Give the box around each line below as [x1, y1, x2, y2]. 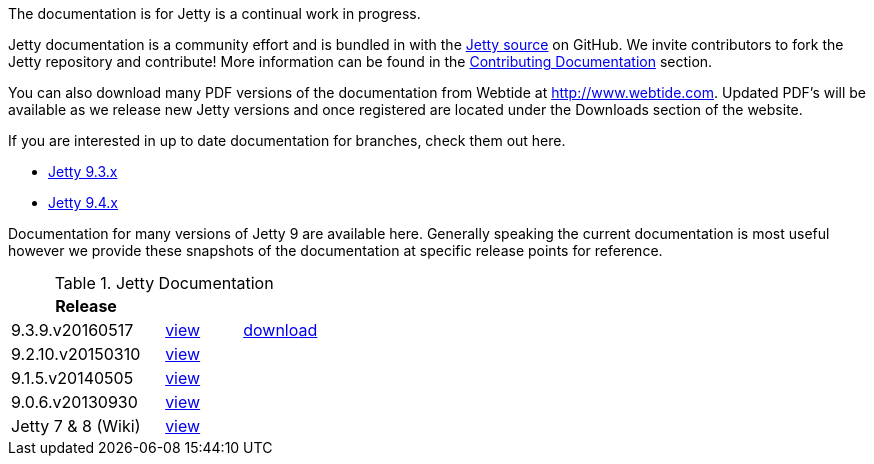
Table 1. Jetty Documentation [54, 273, 274, 293]
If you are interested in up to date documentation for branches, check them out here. [8, 132, 566, 149]
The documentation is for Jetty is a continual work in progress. [8, 5, 421, 22]
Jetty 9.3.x [48, 163, 118, 180]
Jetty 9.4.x [48, 194, 118, 211]
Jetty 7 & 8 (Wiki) [11, 416, 141, 436]
